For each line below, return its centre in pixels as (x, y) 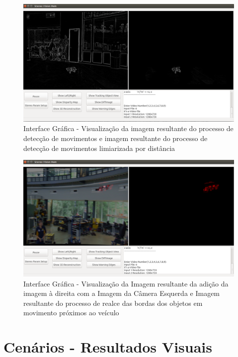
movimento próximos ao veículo (71, 313)
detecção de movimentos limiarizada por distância (99, 148)
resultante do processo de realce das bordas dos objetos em (113, 303)
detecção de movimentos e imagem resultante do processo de (116, 138)
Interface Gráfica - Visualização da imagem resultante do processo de (128, 128)
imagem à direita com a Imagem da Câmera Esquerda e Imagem (122, 293)
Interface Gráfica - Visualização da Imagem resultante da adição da (126, 283)
